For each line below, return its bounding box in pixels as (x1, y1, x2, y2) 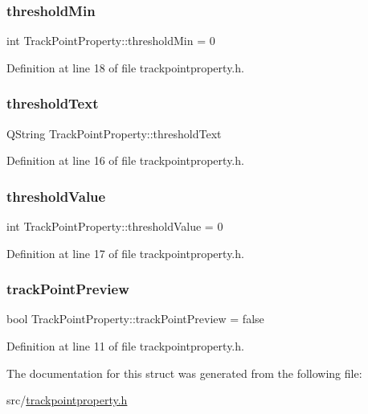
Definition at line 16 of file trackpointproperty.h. (6, 152, 244, 169)
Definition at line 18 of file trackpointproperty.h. (6, 59, 244, 76)
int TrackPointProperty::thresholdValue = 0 (6, 218, 223, 235)
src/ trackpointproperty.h (6, 391, 128, 408)
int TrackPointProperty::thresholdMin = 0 (6, 32, 215, 49)
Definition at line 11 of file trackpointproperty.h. (6, 338, 244, 355)
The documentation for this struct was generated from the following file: (6, 364, 362, 381)
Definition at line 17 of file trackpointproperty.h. (6, 244, 244, 261)
